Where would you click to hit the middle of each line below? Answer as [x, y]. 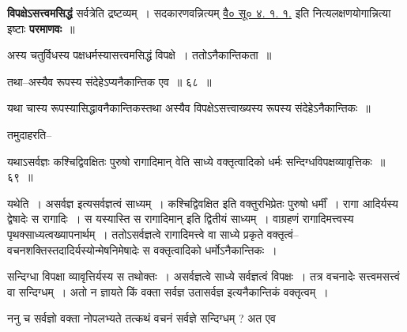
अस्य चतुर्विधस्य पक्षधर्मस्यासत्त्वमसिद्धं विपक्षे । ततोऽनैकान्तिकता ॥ [139, 55]
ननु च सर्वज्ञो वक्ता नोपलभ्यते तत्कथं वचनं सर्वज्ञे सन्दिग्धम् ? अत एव [141, 318]
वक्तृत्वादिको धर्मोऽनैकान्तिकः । [215, 249]
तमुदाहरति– [30, 134]
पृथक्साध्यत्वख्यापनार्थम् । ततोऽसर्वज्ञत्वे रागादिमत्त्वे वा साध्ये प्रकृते [136, 234]
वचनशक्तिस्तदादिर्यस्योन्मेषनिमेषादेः [73, 249]
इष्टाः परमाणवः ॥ [41, 28]
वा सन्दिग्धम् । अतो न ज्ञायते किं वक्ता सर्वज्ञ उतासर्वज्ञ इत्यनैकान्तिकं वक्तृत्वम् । [168, 291]
